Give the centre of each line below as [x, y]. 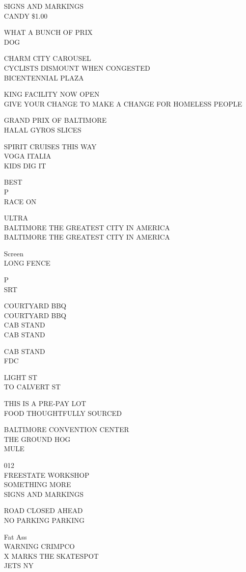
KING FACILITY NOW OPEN [52, 94]
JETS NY [19, 565]
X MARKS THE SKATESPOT [51, 556]
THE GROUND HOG [37, 439]
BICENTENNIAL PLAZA [44, 77]
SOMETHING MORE [38, 484]
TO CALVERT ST [32, 387]
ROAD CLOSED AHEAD [43, 510]
